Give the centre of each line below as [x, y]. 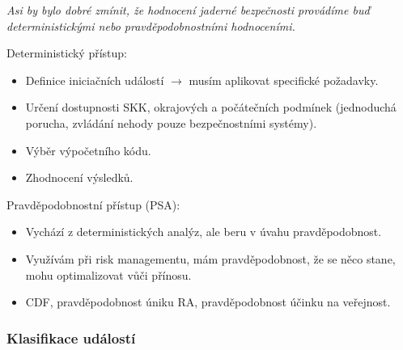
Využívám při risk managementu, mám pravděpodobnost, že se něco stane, [210, 258]
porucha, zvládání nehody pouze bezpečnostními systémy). [171, 122]
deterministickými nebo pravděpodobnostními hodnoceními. [151, 25]
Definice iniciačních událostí [95, 80]
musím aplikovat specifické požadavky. [284, 80]
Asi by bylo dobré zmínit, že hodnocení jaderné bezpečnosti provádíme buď [188, 10]
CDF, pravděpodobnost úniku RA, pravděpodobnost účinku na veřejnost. [208, 302]
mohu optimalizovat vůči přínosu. [108, 274]
